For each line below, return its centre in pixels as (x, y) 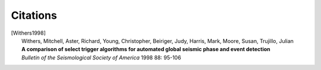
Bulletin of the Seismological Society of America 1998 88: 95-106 (101, 57)
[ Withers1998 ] (28, 33)
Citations (34, 15)
